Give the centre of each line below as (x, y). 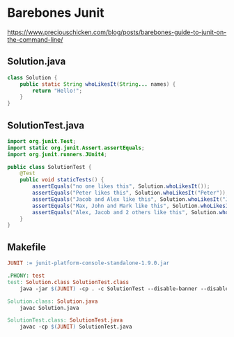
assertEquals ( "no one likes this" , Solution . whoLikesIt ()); (121, 186)
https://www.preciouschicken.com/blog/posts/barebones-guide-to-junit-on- (117, 32)
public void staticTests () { (62, 180)
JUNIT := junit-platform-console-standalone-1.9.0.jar (88, 263)
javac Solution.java (49, 308)
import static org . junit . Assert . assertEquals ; (76, 148)
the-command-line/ (35, 39)
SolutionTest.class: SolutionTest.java (65, 320)
